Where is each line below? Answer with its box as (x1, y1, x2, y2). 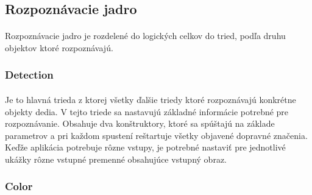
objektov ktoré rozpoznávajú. (5, 41, 113, 54)
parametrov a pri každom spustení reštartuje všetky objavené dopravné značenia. (5, 129, 308, 141)
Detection (5, 67, 54, 82)
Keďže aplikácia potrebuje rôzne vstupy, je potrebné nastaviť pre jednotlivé (5, 141, 286, 154)
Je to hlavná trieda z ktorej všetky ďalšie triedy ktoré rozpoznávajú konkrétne (5, 93, 296, 105)
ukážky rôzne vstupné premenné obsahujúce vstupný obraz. (5, 152, 227, 165)
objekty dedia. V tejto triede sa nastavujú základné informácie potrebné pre (5, 105, 289, 118)
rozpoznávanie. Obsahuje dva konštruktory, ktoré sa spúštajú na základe (5, 117, 275, 130)
